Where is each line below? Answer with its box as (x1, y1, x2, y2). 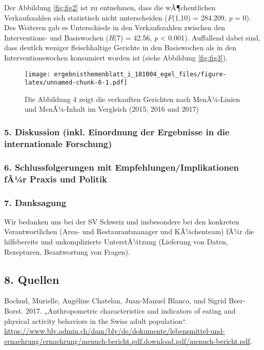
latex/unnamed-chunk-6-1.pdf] (25, 79, 128, 87)
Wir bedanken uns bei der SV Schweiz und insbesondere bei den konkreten (4, 216, 239, 227)
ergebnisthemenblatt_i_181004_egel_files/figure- (54, 70, 227, 78)
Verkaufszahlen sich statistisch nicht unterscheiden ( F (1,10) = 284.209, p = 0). (4, 12, 251, 23)
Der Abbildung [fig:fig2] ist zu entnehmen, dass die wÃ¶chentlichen (4, 2, 216, 12)
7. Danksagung (4, 196, 67, 209)
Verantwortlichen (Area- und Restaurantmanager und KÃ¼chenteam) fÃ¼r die (4, 226, 254, 237)
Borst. (4, 305, 24, 316)
